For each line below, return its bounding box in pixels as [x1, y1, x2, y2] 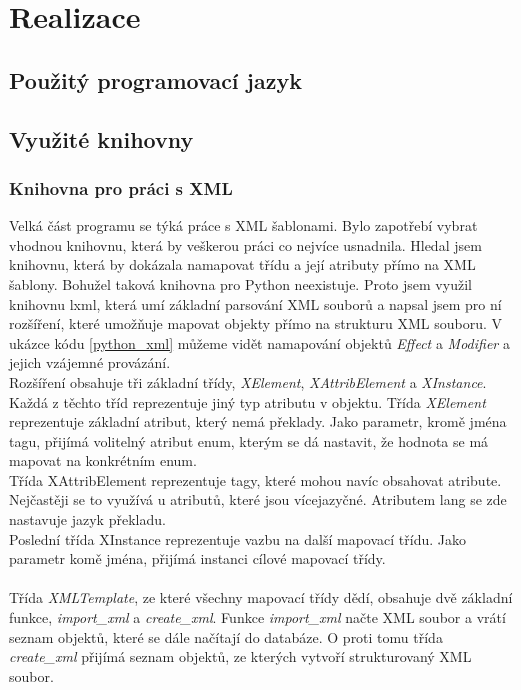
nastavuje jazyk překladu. [9, 509, 166, 530]
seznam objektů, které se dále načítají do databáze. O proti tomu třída [9, 626, 443, 647]
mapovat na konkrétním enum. [9, 450, 197, 471]
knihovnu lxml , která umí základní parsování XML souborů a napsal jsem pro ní [9, 293, 502, 314]
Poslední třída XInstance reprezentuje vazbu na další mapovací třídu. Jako [9, 528, 466, 549]
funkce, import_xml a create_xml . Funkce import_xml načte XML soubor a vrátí [9, 607, 506, 628]
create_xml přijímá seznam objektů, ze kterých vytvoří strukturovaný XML [9, 646, 472, 667]
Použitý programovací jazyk [9, 64, 302, 95]
